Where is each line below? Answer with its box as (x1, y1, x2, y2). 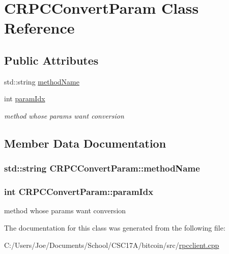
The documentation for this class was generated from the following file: (4, 222, 225, 233)
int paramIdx (4, 93, 45, 104)
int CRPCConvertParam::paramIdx (4, 185, 154, 198)
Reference (4, 17, 75, 38)
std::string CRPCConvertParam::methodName (4, 162, 200, 175)
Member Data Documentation (4, 135, 166, 151)
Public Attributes (4, 52, 99, 68)
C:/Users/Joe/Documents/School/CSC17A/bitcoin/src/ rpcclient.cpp (4, 239, 219, 250)
